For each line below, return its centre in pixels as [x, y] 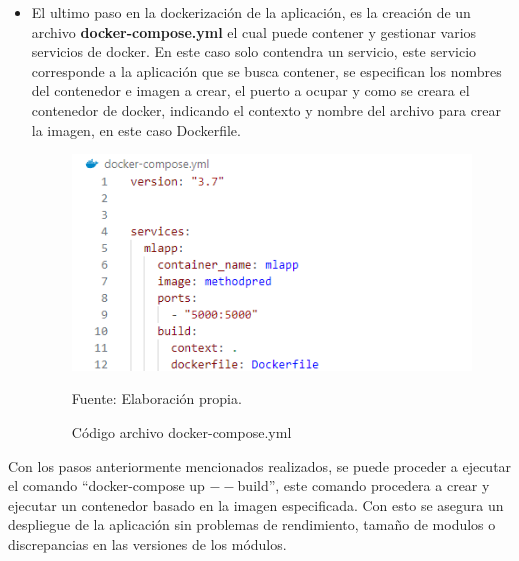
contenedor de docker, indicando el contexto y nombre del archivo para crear [266, 109]
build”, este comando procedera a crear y [363, 485]
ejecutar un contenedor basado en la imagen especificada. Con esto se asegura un [256, 504]
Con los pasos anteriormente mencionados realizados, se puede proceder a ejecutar [260, 465]
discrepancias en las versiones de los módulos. [147, 544]
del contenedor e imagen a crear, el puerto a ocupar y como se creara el [250, 90]
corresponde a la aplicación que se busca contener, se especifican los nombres [266, 70]
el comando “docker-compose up [106, 485]
